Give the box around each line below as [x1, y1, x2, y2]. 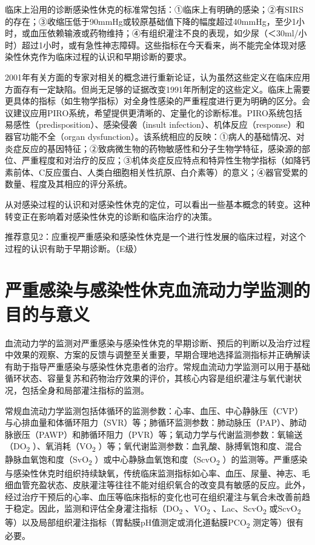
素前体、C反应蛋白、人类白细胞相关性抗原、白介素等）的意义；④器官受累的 [5, 165, 308, 178]
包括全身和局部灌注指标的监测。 [21, 383, 149, 396]
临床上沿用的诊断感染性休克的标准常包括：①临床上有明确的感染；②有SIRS [5, 3, 303, 15]
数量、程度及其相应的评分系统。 [5, 177, 132, 190]
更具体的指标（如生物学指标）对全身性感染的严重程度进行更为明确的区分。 [5, 94, 302, 107]
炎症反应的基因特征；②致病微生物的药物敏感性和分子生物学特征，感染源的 [5, 142, 302, 154]
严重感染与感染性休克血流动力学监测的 [5, 277, 311, 302]
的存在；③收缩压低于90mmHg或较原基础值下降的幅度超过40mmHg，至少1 [5, 15, 296, 27]
